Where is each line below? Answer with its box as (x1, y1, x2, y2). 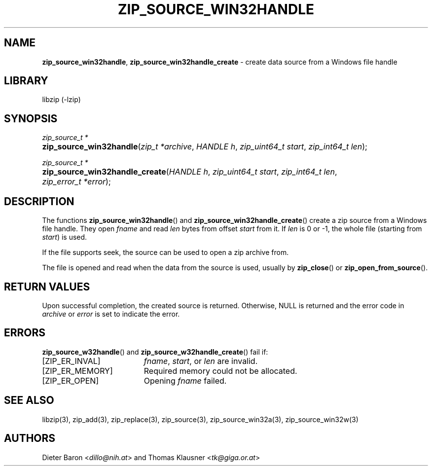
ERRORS (4, 326, 46, 339)
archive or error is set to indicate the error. (42, 309, 180, 318)
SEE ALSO (4, 394, 54, 407)
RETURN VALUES (4, 280, 90, 293)
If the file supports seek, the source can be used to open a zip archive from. (42, 248, 289, 257)
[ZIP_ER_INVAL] (42, 356, 101, 366)
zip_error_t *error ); (42, 177, 111, 187)
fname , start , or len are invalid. (144, 356, 258, 366)
